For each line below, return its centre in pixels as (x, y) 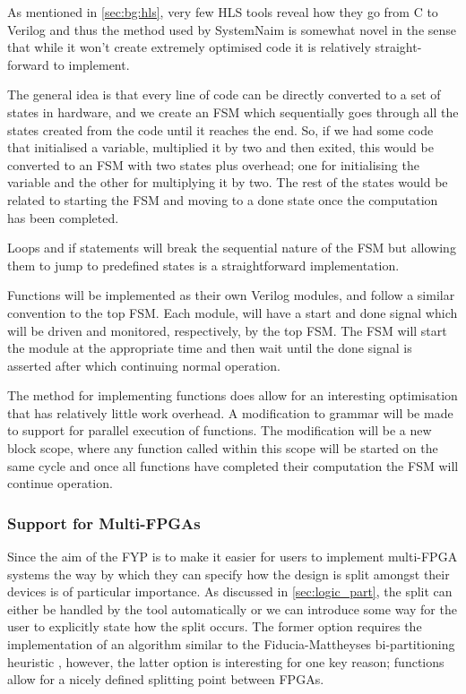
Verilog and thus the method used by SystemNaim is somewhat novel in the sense (232, 29)
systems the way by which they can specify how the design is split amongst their (229, 574)
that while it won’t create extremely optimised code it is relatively (189, 47)
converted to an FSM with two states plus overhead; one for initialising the (213, 164)
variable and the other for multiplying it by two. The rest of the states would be (228, 182)
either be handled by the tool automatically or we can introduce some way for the (232, 608)
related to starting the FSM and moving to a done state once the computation (223, 199)
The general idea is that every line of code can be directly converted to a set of (224, 94)
